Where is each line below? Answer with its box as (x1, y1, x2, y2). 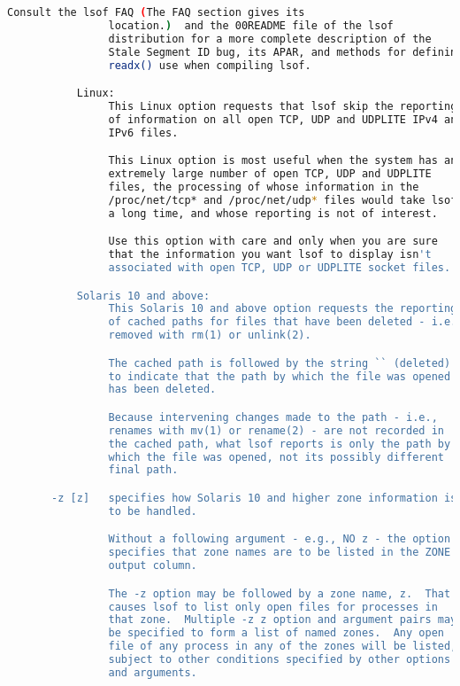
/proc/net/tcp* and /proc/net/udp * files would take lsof (108, 193, 457, 207)
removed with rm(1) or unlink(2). (108, 329, 311, 342)
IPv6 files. (108, 126, 179, 139)
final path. (108, 464, 179, 477)
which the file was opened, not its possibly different (108, 450, 444, 464)
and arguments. (108, 666, 197, 679)
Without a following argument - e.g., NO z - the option (108, 533, 451, 546)
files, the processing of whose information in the (108, 180, 419, 193)
